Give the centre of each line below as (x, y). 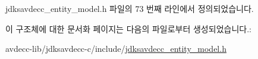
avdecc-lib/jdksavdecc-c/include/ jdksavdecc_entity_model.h (116, 49)
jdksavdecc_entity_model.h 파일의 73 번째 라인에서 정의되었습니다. (130, 8)
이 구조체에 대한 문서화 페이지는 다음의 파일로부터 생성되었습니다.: (128, 28)
